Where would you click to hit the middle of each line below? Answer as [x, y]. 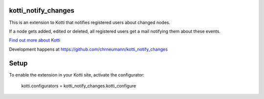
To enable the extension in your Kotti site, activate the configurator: [77, 75]
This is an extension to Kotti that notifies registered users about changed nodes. [90, 22]
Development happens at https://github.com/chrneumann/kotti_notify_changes [88, 49]
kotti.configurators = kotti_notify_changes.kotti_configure [79, 86]
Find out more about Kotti [35, 40]
